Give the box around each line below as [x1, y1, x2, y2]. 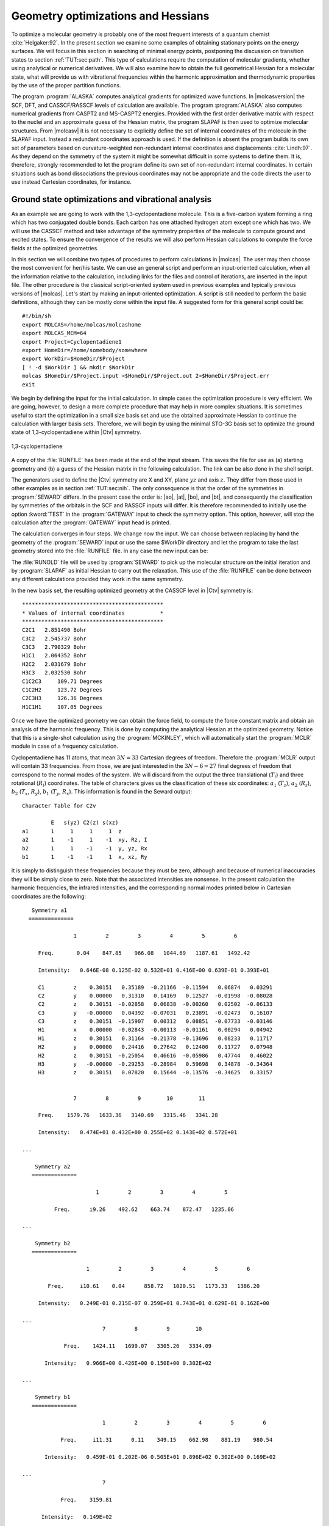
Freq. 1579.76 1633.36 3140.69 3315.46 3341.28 [38, 1112, 219, 1119]
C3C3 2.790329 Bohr [22, 644, 87, 651]
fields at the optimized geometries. [11, 244, 99, 251]
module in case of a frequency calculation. [11, 742, 119, 750]
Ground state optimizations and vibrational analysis [11, 194, 212, 204]
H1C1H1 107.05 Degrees [22, 703, 103, 711]
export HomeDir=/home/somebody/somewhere [22, 347, 147, 353]
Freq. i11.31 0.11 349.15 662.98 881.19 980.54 [60, 1436, 273, 1444]
